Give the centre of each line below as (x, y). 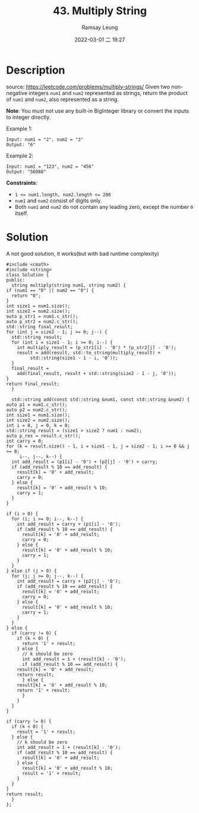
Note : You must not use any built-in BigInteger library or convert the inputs (97, 110)
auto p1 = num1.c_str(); (37, 405)
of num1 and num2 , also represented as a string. (62, 99)
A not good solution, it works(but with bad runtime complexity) (83, 253)
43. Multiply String (100, 11)
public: (16, 280)
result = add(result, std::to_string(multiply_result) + (89, 352)
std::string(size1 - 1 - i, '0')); (74, 358)
